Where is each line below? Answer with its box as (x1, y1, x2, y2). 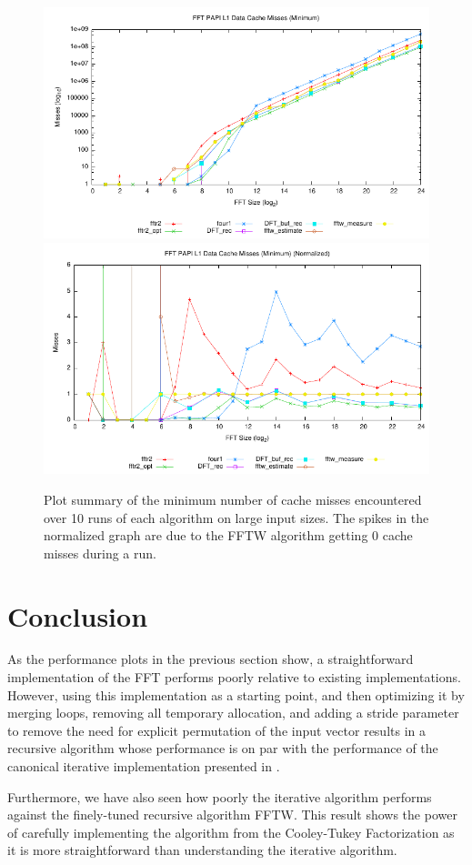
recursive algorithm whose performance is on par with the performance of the (7, 739, 438, 758)
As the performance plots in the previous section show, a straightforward (7, 649, 414, 669)
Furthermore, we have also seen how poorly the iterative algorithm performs (7, 787, 432, 806)
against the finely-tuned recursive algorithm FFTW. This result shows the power (7, 805, 457, 824)
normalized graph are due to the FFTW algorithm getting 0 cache (44, 526, 413, 545)
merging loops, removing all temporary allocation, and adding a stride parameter (7, 703, 459, 722)
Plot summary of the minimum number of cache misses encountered (44, 489, 422, 508)
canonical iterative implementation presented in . (7, 757, 280, 776)
